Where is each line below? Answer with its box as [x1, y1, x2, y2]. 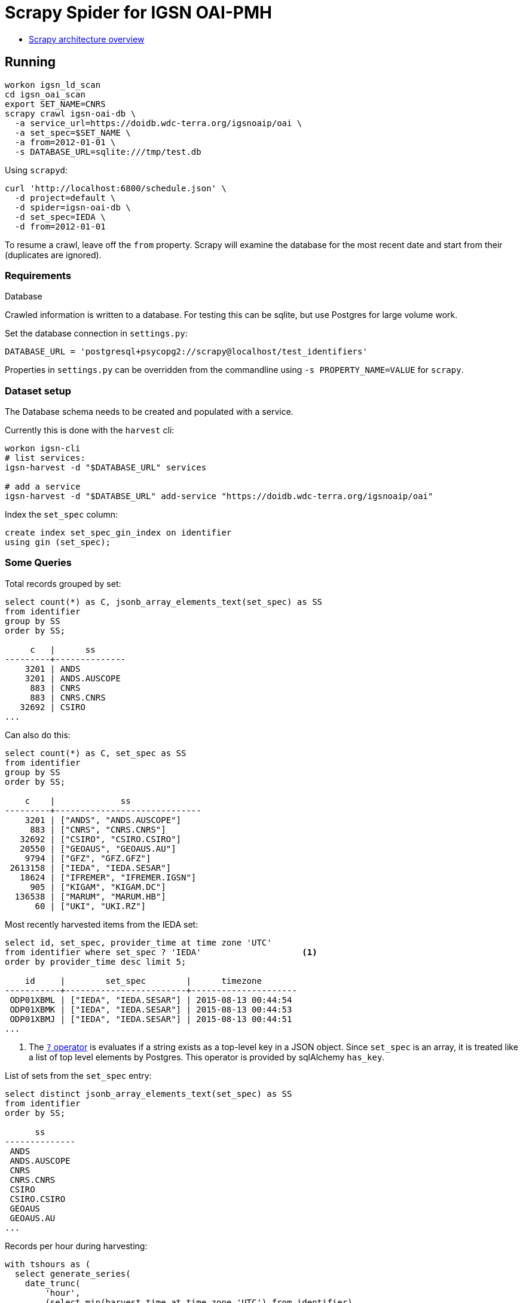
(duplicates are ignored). [5, 249, 102, 260]
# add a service [5, 482, 81, 492]
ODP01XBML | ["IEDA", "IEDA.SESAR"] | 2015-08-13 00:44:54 [10, 995, 292, 1005]
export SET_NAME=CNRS [5, 99, 106, 109]
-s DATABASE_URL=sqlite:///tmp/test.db [14, 146, 201, 157]
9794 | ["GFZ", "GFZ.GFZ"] [25, 853, 151, 863]
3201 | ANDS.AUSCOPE [25, 673, 121, 683]
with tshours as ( [5, 1259, 91, 1269]
